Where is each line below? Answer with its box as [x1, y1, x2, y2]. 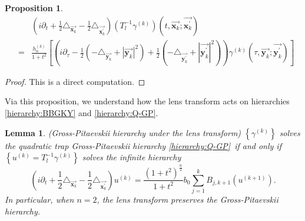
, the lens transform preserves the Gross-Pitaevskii [97, 193, 279, 206]
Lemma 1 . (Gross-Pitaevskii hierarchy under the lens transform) [5, 126, 241, 138]
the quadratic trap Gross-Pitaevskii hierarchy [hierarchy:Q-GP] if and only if [5, 139, 281, 151]
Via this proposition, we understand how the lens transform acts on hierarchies [5, 95, 290, 107]
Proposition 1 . [5, 2, 63, 14]
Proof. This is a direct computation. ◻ [5, 75, 145, 87]
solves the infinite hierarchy [82, 151, 181, 163]
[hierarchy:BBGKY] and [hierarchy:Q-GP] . [5, 106, 158, 118]
